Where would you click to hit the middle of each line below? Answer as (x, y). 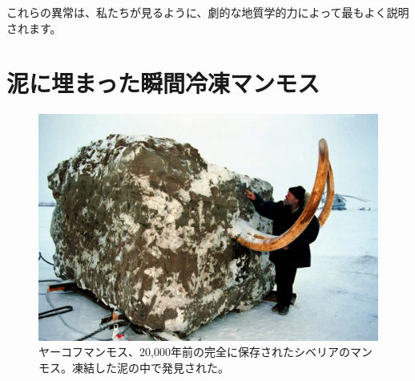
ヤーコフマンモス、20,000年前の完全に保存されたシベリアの (194, 352)
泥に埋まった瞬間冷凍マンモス (163, 83)
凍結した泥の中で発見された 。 (150, 367)
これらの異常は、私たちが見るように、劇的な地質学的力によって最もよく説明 (208, 12)
